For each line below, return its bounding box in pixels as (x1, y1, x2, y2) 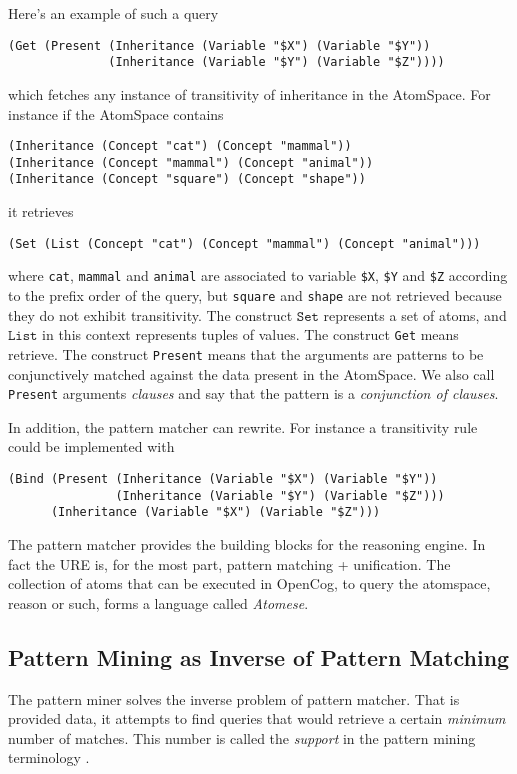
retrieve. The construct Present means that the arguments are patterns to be (8, 343, 484, 364)
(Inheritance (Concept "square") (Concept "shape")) (8, 172, 366, 187)
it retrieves (8, 201, 74, 222)
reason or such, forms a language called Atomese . (8, 592, 309, 613)
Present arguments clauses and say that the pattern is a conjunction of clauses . (8, 383, 499, 404)
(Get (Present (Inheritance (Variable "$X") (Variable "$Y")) (8, 38, 431, 53)
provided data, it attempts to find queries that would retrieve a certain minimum (8, 708, 506, 729)
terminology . (8, 747, 90, 768)
